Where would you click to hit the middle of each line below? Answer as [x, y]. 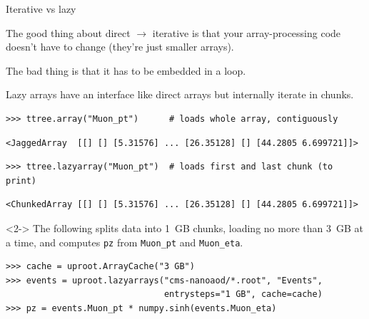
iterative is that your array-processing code [247, 32]
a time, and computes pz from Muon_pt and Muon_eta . [125, 242]
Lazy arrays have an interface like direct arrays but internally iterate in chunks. [180, 94]
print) [21, 181]
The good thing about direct [68, 32]
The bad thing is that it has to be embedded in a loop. [126, 70]
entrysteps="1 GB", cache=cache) [243, 294]
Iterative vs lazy [41, 9]
